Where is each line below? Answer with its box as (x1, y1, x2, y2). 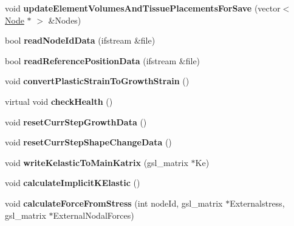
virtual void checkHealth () (5, 95, 113, 107)
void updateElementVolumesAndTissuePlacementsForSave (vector (5, 2, 281, 14)
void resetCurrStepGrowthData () (5, 115, 147, 128)
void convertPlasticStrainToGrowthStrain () (5, 75, 190, 87)
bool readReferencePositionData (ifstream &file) (5, 54, 200, 67)
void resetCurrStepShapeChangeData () (5, 136, 172, 148)
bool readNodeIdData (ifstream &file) (5, 34, 156, 47)
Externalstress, (230, 196, 285, 209)
